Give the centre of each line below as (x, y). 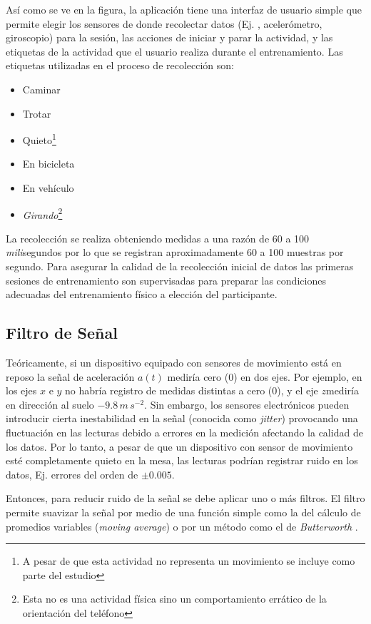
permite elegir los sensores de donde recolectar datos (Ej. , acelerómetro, (164, 23)
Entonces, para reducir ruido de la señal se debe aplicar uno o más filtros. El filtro (185, 498)
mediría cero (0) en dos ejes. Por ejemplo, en (265, 376)
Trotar (37, 113)
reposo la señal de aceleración (70, 376)
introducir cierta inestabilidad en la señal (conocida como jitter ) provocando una (182, 418)
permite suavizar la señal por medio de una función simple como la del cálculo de (183, 512)
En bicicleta (49, 164)
